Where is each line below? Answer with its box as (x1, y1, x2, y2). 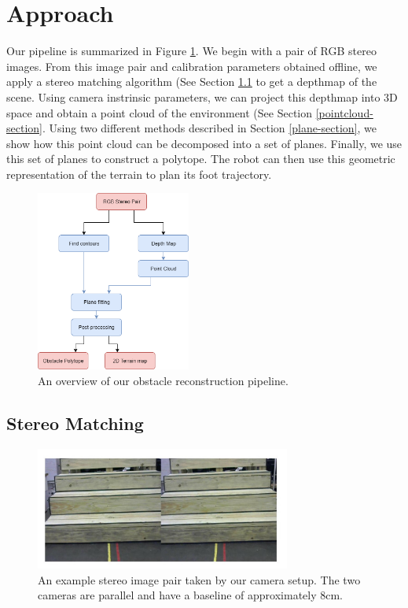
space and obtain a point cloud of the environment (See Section (6, 104, 313, 120)
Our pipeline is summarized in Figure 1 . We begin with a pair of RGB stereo (6, 43, 377, 59)
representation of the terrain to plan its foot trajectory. (6, 165, 272, 182)
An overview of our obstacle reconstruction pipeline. (38, 372, 289, 388)
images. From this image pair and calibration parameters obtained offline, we (6, 57, 377, 74)
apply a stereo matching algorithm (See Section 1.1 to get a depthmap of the (6, 73, 377, 90)
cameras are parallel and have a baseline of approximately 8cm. (38, 587, 344, 603)
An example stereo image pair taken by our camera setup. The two (38, 571, 361, 588)
